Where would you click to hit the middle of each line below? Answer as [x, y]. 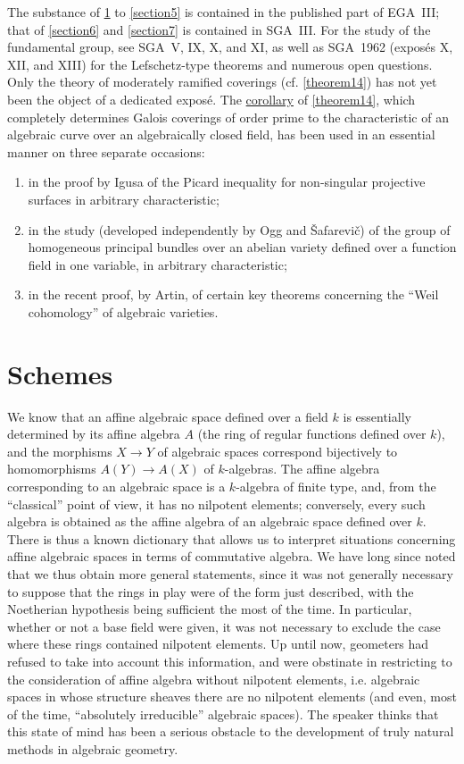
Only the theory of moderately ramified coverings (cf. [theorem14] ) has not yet [222, 82]
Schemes [60, 373]
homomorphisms [52, 469]
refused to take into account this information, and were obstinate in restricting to [230, 661]
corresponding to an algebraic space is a [116, 486]
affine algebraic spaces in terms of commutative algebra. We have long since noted [232, 556]
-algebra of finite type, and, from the [336, 486]
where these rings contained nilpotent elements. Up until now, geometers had [218, 644]
